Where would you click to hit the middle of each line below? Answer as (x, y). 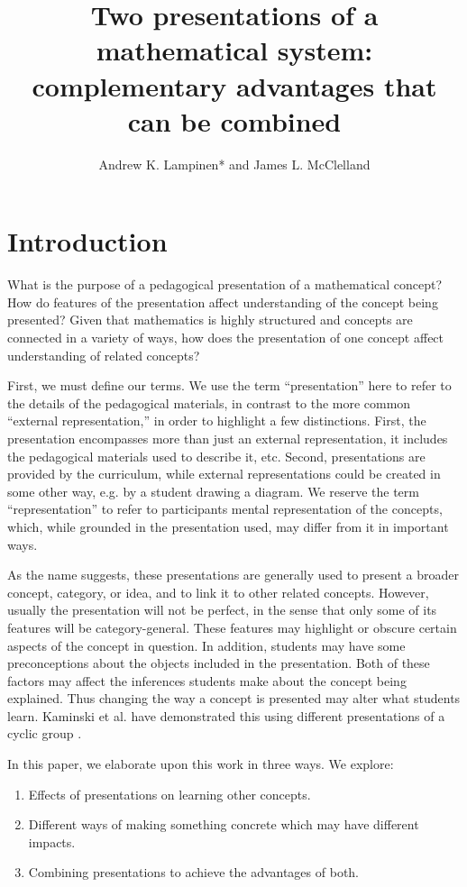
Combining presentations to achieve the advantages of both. (194, 872)
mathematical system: (234, 50)
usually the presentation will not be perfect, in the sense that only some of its (222, 610)
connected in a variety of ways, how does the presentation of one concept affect (226, 337)
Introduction (87, 241)
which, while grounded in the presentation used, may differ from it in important (228, 526)
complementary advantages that (234, 85)
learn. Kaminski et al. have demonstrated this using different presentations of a (226, 715)
